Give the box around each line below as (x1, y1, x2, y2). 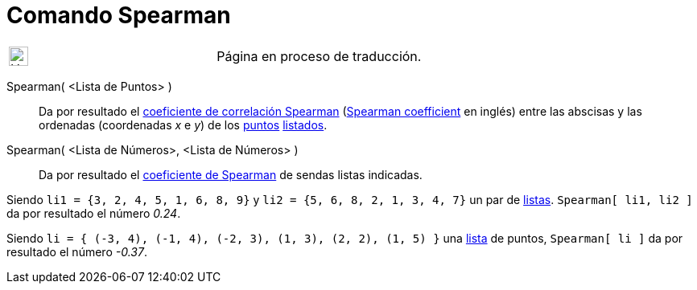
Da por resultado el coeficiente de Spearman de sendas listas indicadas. (39, 167, 423, 182)
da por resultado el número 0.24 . (6, 206, 181, 220)
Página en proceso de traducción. (217, 47, 422, 64)
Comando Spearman (6, 2, 231, 29)
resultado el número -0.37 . (6, 244, 147, 259)
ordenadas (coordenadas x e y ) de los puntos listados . (39, 117, 328, 132)
